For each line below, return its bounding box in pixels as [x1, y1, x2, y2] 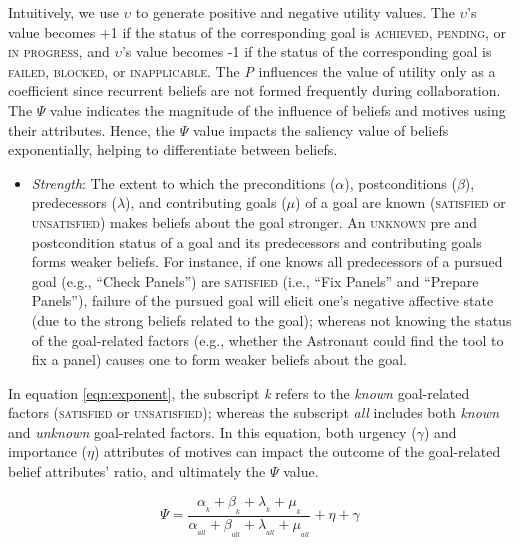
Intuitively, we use [8, 2, 119, 22]
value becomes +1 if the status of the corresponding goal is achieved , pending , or [8, 21, 507, 42]
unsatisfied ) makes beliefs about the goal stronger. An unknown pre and [31, 211, 478, 232]
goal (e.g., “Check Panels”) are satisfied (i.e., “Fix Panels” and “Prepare [31, 270, 479, 291]
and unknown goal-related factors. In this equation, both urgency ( [8, 421, 417, 442]
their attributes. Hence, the [8, 119, 175, 140]
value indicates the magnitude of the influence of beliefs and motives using [50, 99, 506, 120]
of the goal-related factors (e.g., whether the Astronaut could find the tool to [31, 329, 504, 350]
